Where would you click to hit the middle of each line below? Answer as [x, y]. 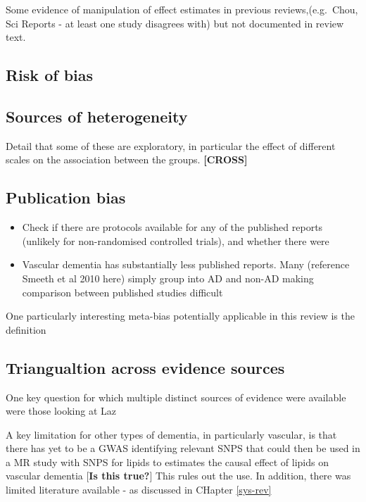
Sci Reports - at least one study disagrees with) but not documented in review [175, 23]
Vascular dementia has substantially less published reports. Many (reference [186, 264]
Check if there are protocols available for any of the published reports [172, 227]
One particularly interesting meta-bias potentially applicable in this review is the [180, 316]
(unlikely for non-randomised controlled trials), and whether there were [176, 240]
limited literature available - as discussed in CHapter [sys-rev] [139, 490]
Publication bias [66, 197]
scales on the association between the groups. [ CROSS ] [127, 159]
